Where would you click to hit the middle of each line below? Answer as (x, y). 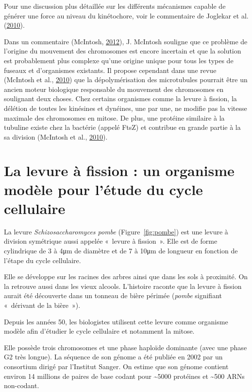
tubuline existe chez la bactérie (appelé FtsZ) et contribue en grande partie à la (122, 127)
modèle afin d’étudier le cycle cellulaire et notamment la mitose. (99, 331)
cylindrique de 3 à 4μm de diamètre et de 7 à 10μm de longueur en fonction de (121, 250)
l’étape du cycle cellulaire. (42, 260)
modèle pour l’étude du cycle (103, 189)
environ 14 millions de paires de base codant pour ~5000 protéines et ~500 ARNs (124, 376)
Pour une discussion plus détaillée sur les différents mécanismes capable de (115, 6)
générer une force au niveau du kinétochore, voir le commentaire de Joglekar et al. (126, 15)
